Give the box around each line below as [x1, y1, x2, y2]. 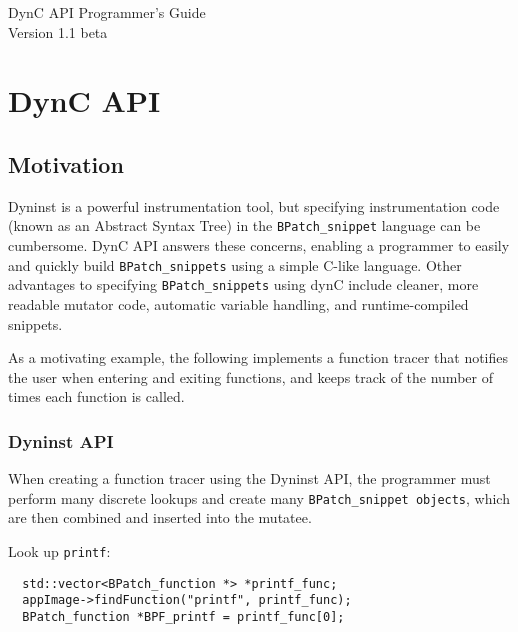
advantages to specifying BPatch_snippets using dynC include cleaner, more [8, 274, 479, 295]
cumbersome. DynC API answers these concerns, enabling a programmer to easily [8, 235, 510, 256]
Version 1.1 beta [8, 21, 108, 42]
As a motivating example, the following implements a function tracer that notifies [8, 347, 509, 368]
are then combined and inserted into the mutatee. [8, 507, 312, 528]
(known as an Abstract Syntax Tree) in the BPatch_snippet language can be [8, 215, 481, 236]
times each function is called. [8, 386, 185, 407]
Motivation [8, 148, 124, 179]
